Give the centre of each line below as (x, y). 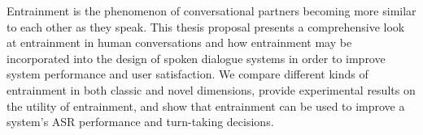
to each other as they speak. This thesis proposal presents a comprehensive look (206, 26)
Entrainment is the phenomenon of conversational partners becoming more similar (211, 11)
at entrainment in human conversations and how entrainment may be (179, 42)
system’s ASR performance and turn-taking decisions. (140, 122)
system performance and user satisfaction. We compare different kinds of (188, 74)
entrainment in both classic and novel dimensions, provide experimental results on (211, 89)
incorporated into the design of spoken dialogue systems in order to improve (196, 58)
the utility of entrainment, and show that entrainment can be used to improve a (206, 105)
